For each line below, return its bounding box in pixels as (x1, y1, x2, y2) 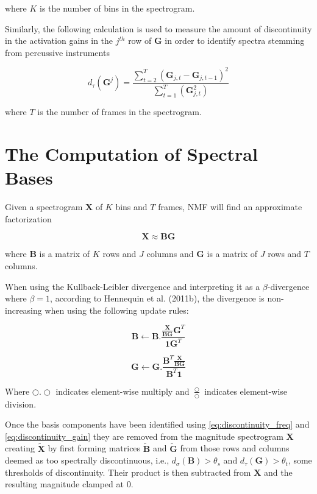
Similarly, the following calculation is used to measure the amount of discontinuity (5, 22, 312, 35)
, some (288, 454, 312, 467)
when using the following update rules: (45, 303, 189, 316)
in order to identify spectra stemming (165, 34, 305, 47)
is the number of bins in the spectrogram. (40, 2, 195, 14)
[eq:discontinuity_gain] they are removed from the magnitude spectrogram (5, 429, 283, 442)
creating (5, 442, 35, 454)
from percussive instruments (5, 46, 110, 58)
